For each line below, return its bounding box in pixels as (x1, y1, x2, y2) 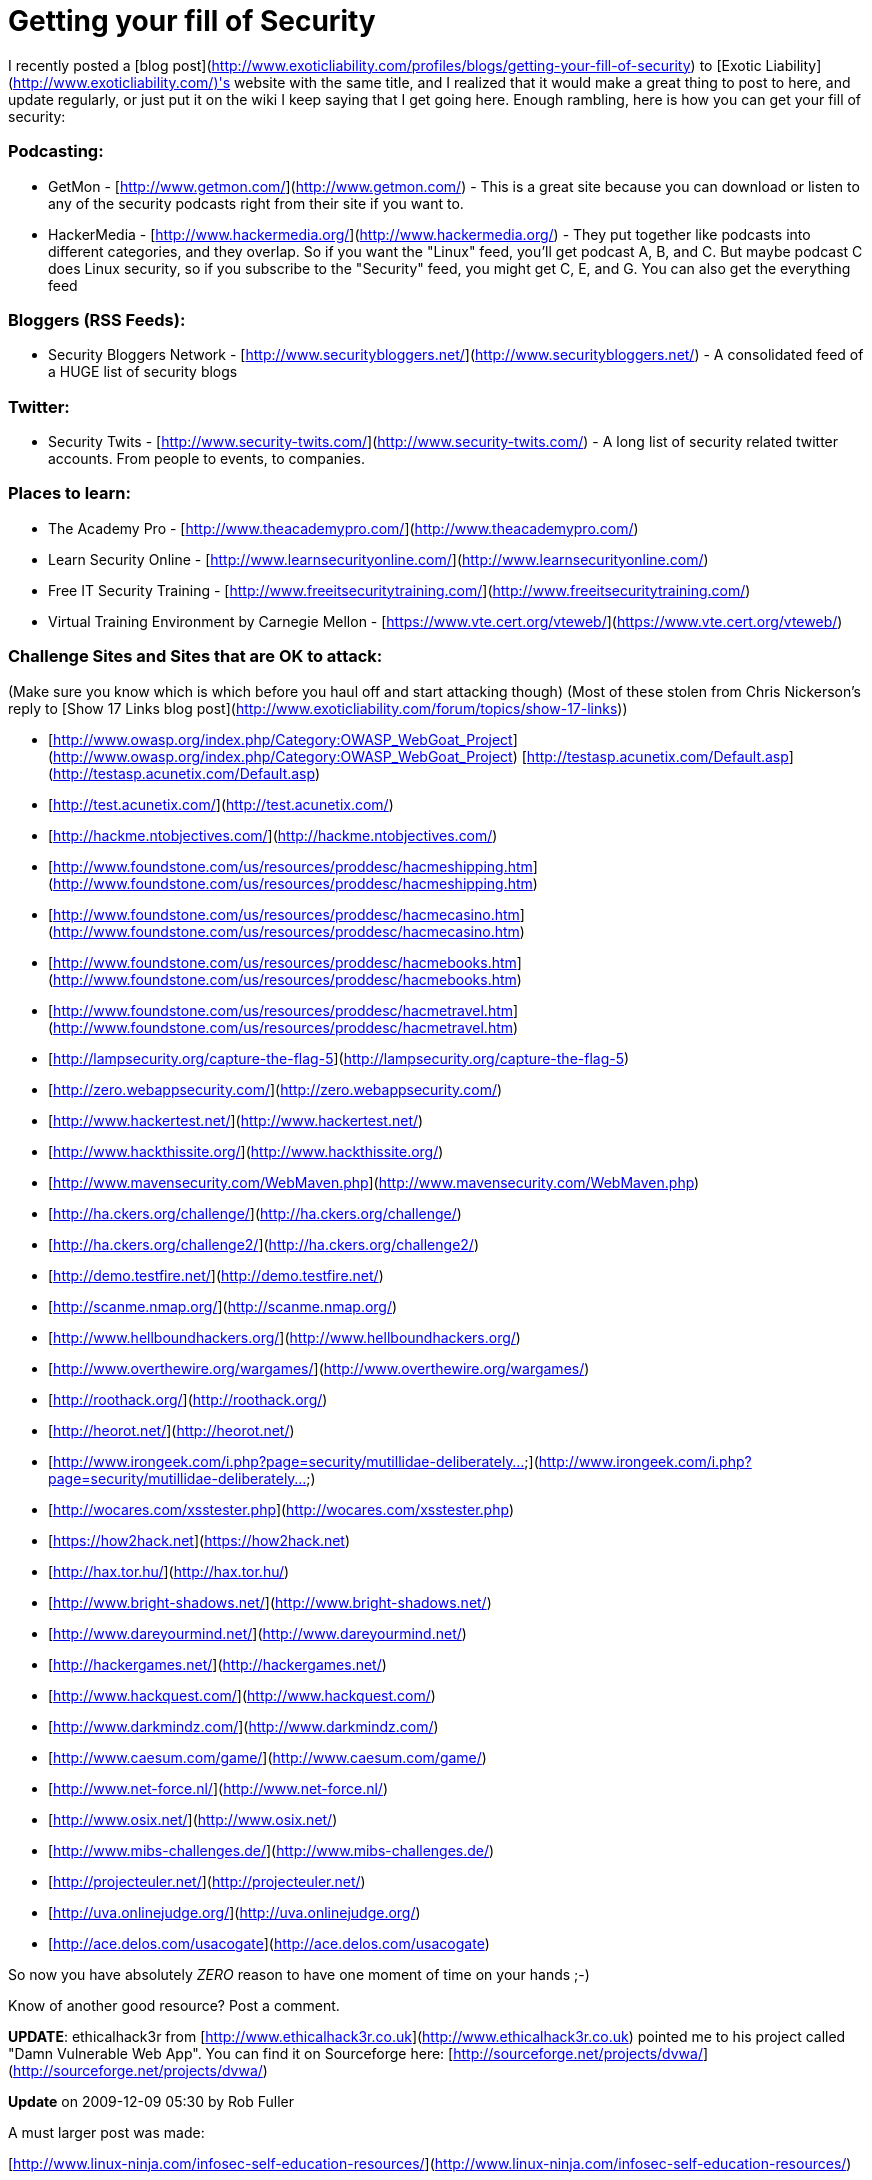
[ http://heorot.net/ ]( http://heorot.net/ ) (48, 1421, 295, 1439)
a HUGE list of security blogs (48, 363, 238, 381)
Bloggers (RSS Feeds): (8, 309, 186, 330)
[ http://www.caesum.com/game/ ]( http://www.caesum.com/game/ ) (48, 1748, 487, 1766)
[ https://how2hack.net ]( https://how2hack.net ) (48, 1531, 351, 1549)
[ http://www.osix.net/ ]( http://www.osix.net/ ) (48, 1810, 338, 1828)
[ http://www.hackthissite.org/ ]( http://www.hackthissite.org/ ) (48, 1142, 444, 1160)
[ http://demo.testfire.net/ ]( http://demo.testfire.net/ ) (48, 1266, 384, 1284)
